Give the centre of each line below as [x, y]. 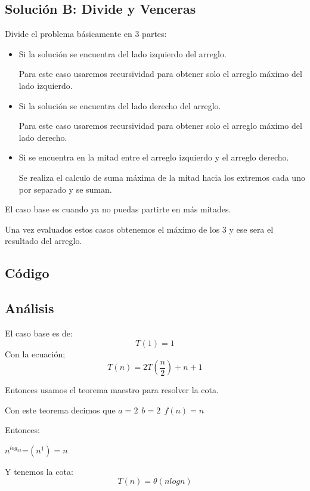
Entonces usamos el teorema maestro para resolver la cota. [112, 390]
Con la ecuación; [35, 353]
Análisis [30, 308]
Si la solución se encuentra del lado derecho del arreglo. [120, 105]
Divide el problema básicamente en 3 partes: [86, 34]
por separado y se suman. [65, 189]
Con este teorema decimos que [60, 410]
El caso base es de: [39, 333]
